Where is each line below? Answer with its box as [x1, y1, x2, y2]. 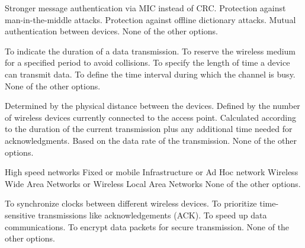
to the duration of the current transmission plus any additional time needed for [5, 123, 293, 135]
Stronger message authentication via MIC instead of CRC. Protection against [5, 2, 286, 14]
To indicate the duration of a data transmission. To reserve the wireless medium [5, 44, 296, 57]
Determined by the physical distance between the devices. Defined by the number [5, 99, 300, 112]
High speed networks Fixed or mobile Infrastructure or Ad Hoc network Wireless [5, 166, 298, 178]
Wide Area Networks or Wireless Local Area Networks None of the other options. [5, 177, 301, 189]
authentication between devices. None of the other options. [5, 25, 218, 37]
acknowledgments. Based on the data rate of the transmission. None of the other [5, 134, 297, 146]
